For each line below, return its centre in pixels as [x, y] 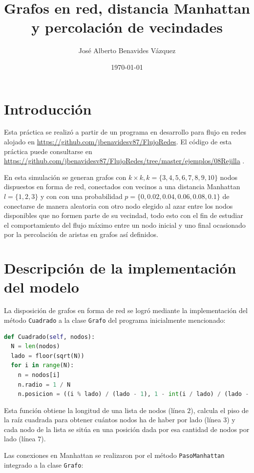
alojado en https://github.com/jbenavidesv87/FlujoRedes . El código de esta [118, 142]
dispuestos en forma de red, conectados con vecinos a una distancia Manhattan [122, 187]
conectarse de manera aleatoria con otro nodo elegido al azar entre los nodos [118, 206]
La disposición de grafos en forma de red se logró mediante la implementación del [126, 310]
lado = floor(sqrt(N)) [48, 356]
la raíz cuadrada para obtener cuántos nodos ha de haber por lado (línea [113, 420]
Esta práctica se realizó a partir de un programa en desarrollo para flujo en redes [125, 132]
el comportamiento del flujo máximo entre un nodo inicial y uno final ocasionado [125, 225]
